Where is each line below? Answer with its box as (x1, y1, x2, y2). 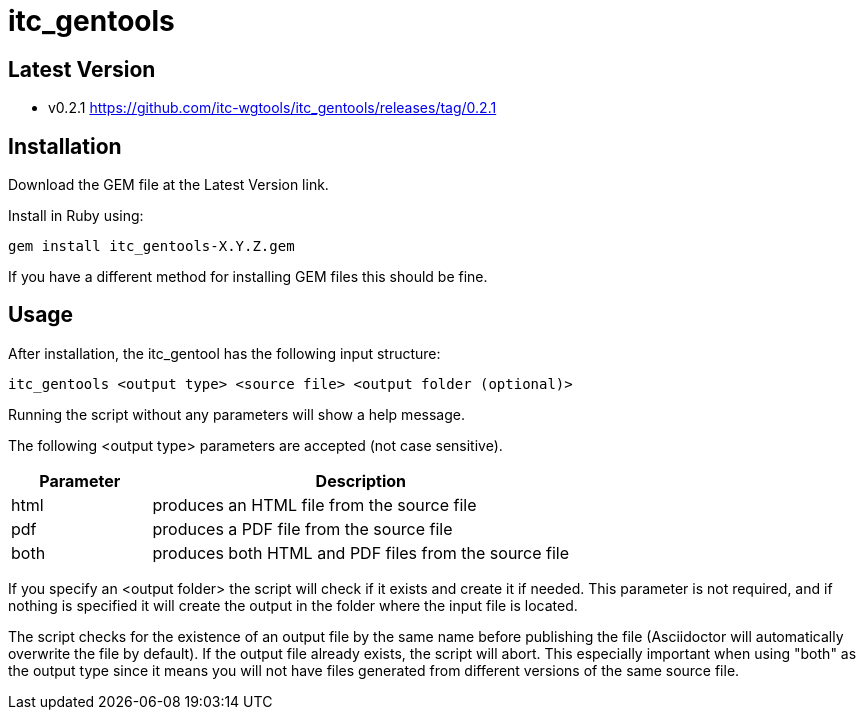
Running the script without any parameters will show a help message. (8, 405, 465, 423)
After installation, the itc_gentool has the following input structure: (8, 344, 441, 362)
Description (315, 470, 407, 491)
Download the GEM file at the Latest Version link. (8, 176, 329, 194)
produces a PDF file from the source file (152, 518, 453, 539)
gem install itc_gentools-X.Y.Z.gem (8, 238, 295, 255)
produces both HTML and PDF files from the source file (152, 542, 570, 563)
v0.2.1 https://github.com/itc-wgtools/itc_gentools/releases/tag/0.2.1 (48, 99, 497, 117)
